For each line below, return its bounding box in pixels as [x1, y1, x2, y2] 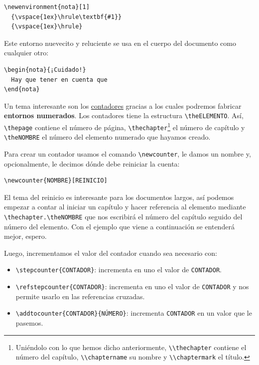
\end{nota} [4, 86, 40, 93]
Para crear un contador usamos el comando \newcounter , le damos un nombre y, [4, 148, 251, 159]
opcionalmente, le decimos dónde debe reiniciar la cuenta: [4, 158, 180, 169]
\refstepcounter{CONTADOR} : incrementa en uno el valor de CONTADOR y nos [15, 281, 249, 292]
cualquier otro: [4, 47, 49, 58]
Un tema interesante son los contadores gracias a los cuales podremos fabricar [4, 100, 242, 111]
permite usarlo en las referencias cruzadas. [15, 291, 145, 301]
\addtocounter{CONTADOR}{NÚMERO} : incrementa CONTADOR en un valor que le [15, 308, 252, 318]
